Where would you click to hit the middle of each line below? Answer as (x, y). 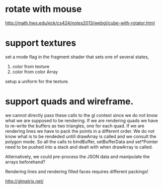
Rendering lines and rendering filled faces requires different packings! (77, 171)
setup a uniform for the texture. (37, 81)
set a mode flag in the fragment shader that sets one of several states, (77, 57)
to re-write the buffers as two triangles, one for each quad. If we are (75, 126)
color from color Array (35, 72)
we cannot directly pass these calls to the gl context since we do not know (81, 115)
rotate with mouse (43, 9)
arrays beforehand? (25, 162)
